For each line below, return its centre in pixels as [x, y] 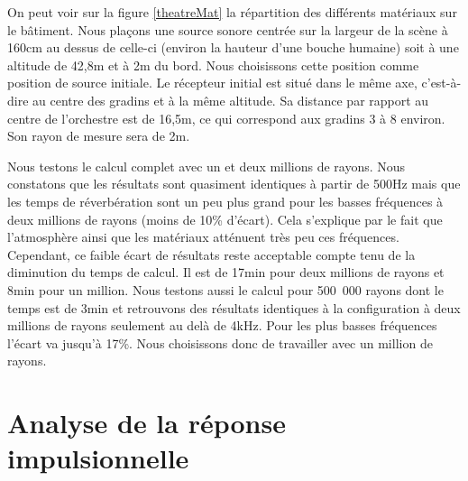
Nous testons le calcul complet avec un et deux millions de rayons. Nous [206, 166]
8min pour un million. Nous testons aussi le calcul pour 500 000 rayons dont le [225, 289]
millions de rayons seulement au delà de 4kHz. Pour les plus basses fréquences [222, 325]
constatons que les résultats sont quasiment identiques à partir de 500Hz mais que [234, 184]
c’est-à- [441, 83]
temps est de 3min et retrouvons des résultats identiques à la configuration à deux [234, 307]
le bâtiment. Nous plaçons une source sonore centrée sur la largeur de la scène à [228, 29]
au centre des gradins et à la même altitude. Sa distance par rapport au [231, 100]
